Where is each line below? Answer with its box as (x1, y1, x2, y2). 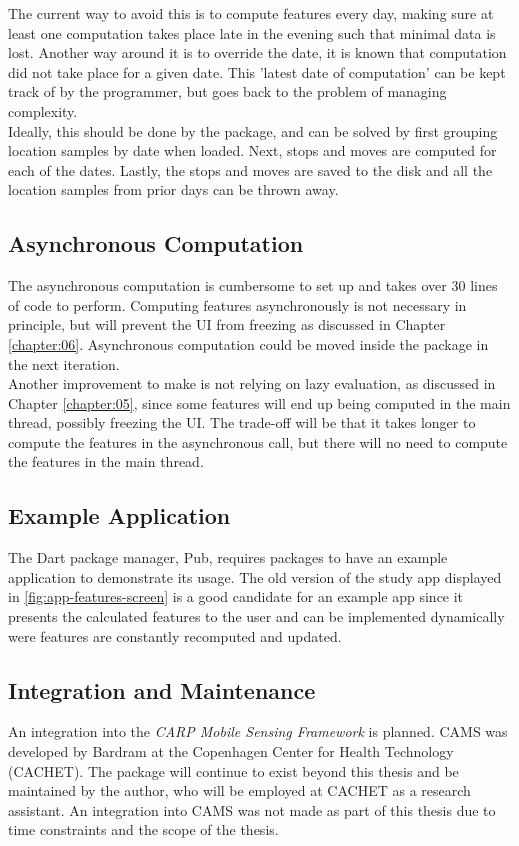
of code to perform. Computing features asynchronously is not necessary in (8, 294, 467, 315)
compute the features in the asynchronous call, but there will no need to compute (8, 431, 508, 452)
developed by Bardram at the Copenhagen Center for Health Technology (8, 741, 454, 762)
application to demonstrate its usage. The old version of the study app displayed (8, 566, 502, 587)
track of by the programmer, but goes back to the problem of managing (8, 81, 447, 102)
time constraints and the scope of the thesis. (8, 819, 279, 840)
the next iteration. (8, 353, 120, 374)
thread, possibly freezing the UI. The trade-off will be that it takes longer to (8, 412, 476, 433)
